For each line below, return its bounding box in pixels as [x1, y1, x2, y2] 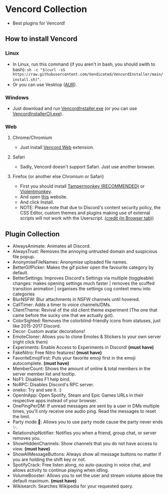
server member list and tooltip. [12, 371, 76, 377]
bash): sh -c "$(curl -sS [12, 66, 65, 72]
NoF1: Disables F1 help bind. [12, 376, 71, 382]
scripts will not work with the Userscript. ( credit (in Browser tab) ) [20, 215, 154, 221]
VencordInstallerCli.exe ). [12, 110, 64, 116]
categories [12, 291, 35, 297]
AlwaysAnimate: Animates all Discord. [12, 243, 91, 249]
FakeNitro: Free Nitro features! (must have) [12, 350, 102, 356]
